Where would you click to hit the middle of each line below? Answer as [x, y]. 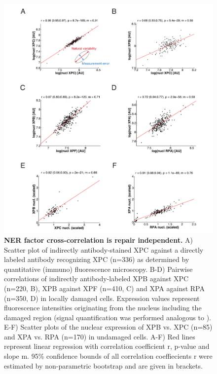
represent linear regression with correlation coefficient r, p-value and [107, 346]
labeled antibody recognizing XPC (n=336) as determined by [97, 259]
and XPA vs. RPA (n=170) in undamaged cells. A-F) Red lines [100, 336]
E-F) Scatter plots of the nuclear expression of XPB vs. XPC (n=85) [108, 327]
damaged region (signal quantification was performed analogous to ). [108, 317]
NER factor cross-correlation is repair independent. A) [99, 240]
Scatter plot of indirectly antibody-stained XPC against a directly [104, 249]
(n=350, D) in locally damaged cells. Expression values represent [102, 298]
